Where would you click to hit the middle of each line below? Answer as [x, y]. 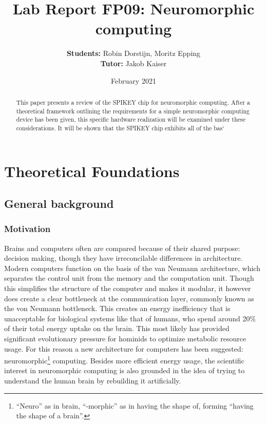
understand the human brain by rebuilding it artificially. [93, 381]
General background [59, 204]
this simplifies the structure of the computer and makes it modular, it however [128, 288]
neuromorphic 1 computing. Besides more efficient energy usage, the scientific [124, 360]
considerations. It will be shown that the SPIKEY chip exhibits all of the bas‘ [120, 128]
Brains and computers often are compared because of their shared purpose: [122, 248]
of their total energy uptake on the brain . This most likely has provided [117, 328]
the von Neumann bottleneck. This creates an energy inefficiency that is [117, 308]
